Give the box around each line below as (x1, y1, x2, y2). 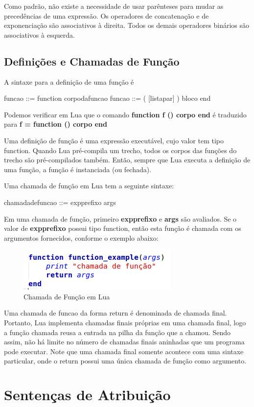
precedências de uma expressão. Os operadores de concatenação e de (4, 10, 209, 21)
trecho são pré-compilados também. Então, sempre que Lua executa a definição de (4, 155, 251, 165)
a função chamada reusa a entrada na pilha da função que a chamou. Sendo (4, 327, 231, 337)
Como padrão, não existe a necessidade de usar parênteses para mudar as (4, 1, 224, 11)
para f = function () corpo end (4, 119, 107, 129)
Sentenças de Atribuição (4, 384, 171, 405)
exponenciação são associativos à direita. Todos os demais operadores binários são (4, 20, 250, 30)
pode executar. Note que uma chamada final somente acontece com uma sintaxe (4, 346, 244, 356)
